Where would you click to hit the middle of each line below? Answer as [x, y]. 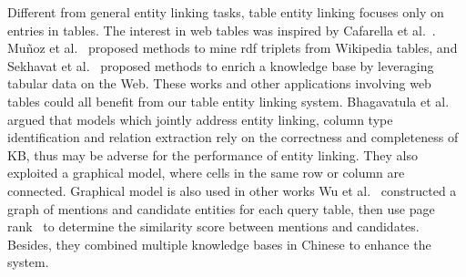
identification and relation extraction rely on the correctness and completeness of [233, 137]
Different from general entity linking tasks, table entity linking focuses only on [226, 12]
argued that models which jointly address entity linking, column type [200, 119]
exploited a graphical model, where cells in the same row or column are [206, 173]
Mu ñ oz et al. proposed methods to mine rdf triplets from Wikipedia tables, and [233, 48]
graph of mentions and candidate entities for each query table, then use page [221, 208]
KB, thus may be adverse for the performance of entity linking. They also [213, 154]
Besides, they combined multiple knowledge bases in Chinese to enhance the [219, 244]
